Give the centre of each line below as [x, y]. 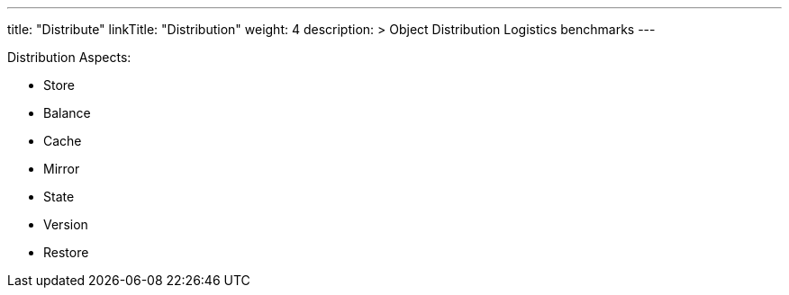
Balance [67, 113]
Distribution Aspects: [69, 57]
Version [66, 224]
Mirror [62, 169]
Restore [66, 252]
